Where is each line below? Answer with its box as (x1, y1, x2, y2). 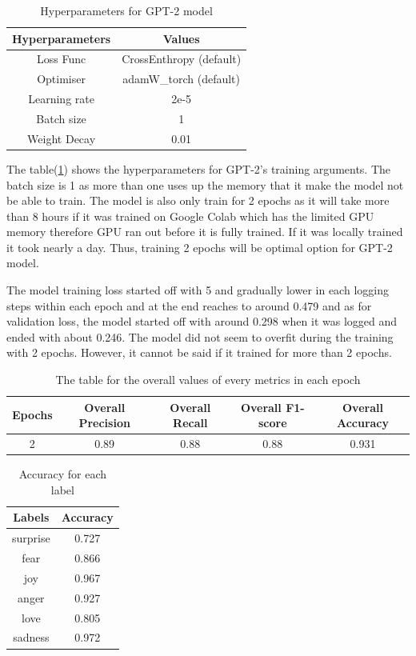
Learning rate (28, 90, 94, 107)
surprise (12, 530, 50, 546)
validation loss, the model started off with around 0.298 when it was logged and (6, 313, 398, 330)
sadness (13, 629, 50, 646)
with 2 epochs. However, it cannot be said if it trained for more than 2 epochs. (6, 344, 392, 361)
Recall (173, 414, 208, 431)
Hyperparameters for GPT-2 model (40, 2, 213, 18)
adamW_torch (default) (122, 70, 241, 87)
